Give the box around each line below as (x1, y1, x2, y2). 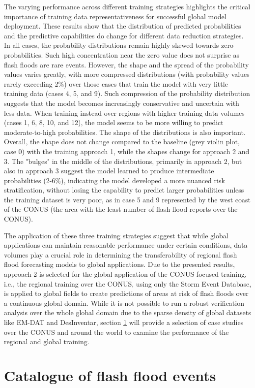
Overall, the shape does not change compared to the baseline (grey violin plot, (4, 136, 240, 147)
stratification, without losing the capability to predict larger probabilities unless (4, 185, 244, 195)
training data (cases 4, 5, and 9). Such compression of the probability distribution (4, 88, 250, 98)
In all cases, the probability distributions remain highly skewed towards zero (4, 40, 233, 50)
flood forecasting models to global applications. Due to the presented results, (4, 259, 235, 269)
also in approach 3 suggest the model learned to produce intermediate (4, 165, 214, 176)
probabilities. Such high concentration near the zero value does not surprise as (4, 49, 239, 60)
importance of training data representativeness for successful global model (4, 11, 227, 21)
